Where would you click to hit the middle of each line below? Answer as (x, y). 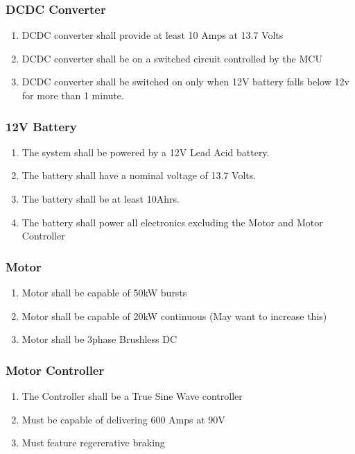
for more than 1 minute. (73, 95)
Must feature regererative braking (93, 443)
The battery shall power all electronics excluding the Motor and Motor (172, 222)
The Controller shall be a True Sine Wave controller (132, 396)
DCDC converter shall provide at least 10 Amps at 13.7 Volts (153, 35)
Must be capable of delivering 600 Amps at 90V (123, 419)
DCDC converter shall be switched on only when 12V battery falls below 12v (185, 82)
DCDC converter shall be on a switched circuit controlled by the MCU (172, 58)
